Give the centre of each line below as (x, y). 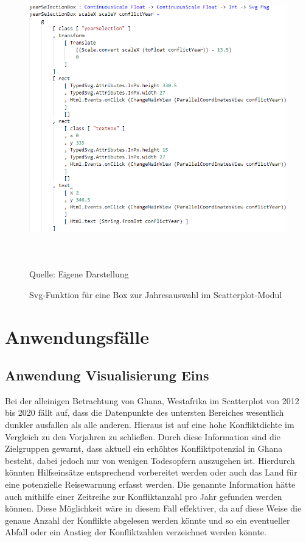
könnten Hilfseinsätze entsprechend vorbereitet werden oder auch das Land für (151, 472)
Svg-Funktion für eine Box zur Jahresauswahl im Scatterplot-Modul (156, 294)
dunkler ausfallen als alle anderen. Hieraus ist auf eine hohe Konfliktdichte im (150, 425)
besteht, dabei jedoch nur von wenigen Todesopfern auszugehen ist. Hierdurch (150, 460)
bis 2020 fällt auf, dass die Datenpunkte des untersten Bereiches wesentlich (144, 412)
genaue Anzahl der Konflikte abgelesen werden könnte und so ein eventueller (148, 520)
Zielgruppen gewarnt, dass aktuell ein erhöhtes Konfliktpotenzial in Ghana (144, 448)
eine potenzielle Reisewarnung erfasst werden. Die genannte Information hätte (150, 484)
